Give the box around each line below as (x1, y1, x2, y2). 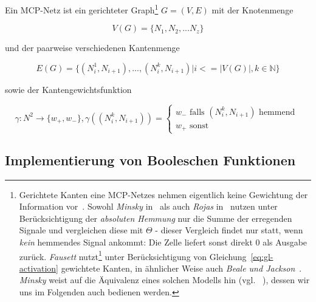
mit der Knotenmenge (211, 3, 294, 16)
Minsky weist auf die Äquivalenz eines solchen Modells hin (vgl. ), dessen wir (19, 273, 310, 286)
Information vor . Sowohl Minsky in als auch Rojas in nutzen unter (19, 200, 278, 213)
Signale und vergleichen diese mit (19, 224, 143, 236)
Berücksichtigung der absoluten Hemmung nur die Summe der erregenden (19, 211, 292, 224)
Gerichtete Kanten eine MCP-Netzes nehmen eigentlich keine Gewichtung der (19, 188, 308, 201)
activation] (19, 261, 58, 274)
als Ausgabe (263, 236, 307, 249)
